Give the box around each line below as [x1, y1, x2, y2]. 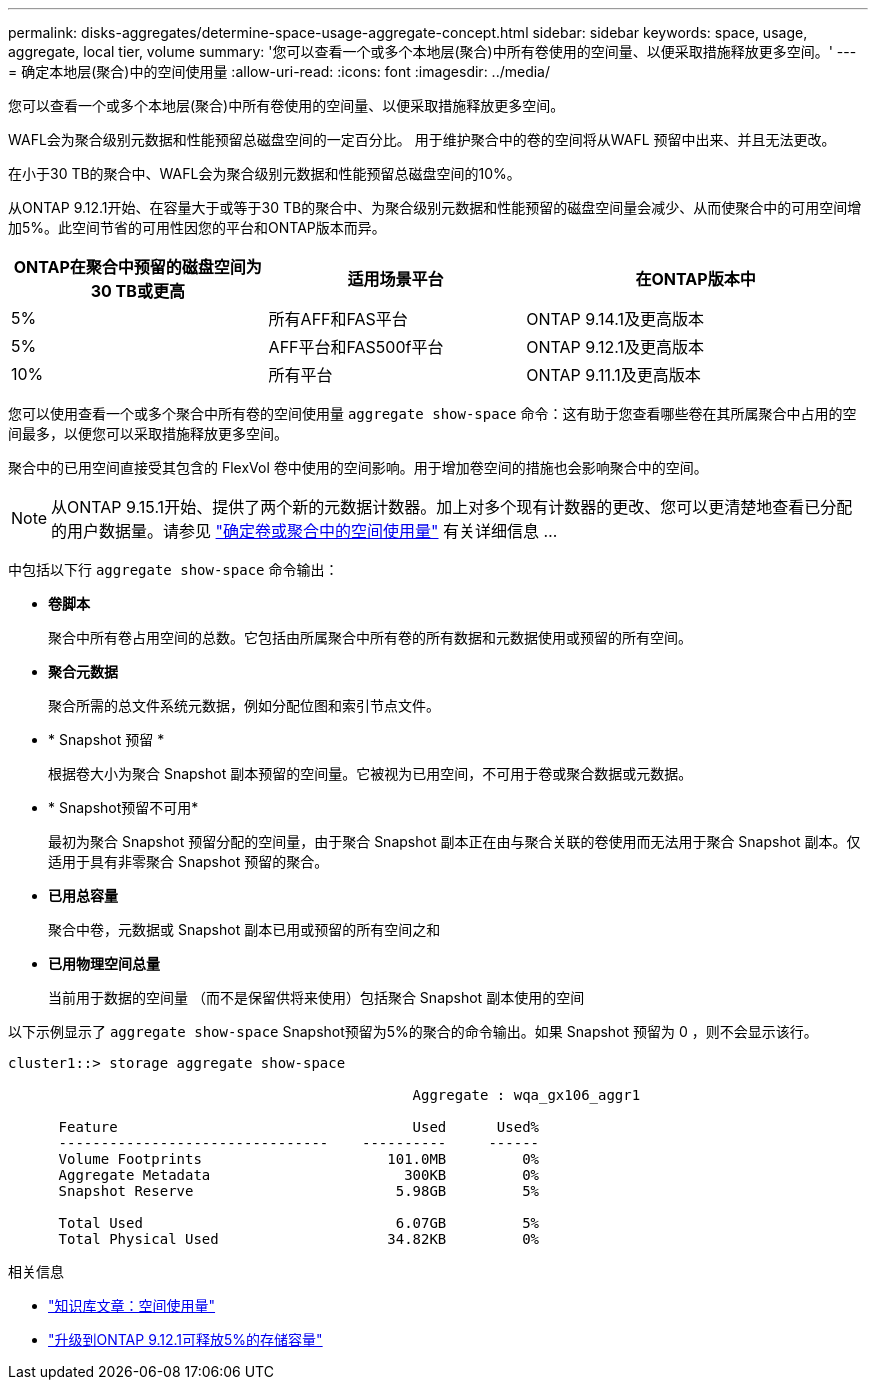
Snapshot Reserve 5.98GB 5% [58, 1183, 540, 1199]
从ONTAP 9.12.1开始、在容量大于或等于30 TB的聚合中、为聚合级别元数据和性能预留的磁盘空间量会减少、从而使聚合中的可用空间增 [8, 199, 862, 216]
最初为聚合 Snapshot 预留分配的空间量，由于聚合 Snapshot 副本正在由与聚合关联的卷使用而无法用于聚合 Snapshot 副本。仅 [48, 833, 861, 850]
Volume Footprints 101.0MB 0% [58, 1151, 540, 1167]
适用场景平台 [347, 269, 444, 289]
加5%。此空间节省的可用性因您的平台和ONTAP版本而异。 [8, 219, 386, 236]
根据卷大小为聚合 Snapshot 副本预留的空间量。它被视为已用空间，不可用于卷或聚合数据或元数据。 [48, 765, 693, 782]
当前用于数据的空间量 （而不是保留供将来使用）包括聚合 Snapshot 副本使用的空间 [48, 989, 585, 1006]
